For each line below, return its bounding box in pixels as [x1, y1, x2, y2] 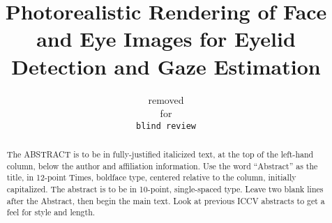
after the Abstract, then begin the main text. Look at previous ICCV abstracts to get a [6, 194, 325, 206]
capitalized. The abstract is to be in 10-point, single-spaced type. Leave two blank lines [6, 183, 324, 195]
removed [148, 92, 184, 107]
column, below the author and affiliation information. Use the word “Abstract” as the [6, 160, 318, 171]
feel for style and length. [6, 206, 96, 218]
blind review [136, 121, 196, 131]
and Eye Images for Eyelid [36, 24, 296, 53]
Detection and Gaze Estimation [11, 52, 321, 80]
